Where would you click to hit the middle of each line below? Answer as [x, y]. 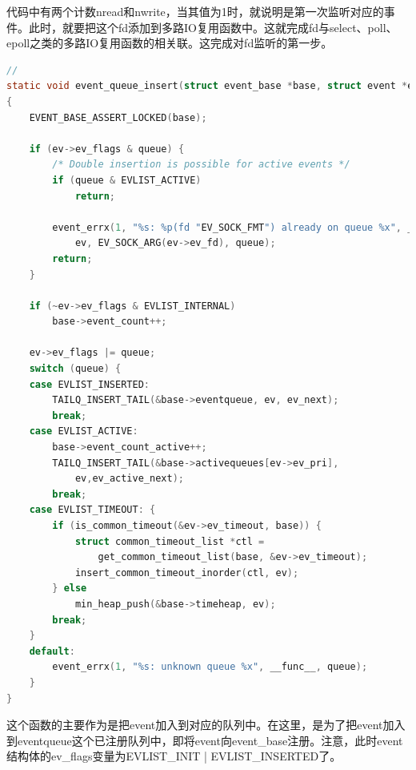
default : [52, 651]
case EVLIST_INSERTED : [89, 384]
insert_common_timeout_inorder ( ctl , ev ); [187, 572]
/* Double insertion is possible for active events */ [201, 165]
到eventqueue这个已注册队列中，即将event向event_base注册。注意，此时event [205, 740]
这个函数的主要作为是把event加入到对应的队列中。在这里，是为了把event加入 [206, 725]
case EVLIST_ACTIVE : [84, 431]
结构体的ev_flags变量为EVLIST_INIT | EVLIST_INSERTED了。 [174, 756]
